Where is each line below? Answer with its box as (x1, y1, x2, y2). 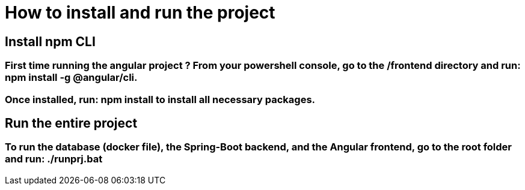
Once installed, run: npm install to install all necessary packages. (5, 93, 316, 105)
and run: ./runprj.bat (5, 153, 103, 165)
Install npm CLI (5, 34, 96, 49)
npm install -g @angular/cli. (5, 71, 138, 84)
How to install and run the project (5, 2, 275, 23)
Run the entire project (5, 115, 138, 131)
